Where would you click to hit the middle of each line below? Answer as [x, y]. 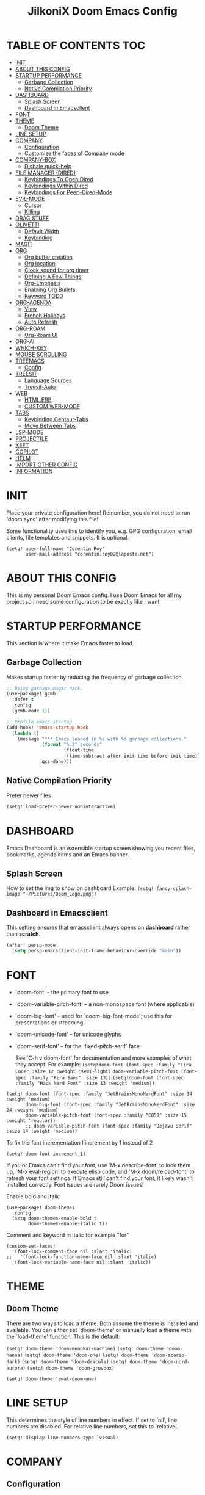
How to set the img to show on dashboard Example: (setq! [80, 888]
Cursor [33, 205]
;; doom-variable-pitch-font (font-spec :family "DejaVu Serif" [109, 1126]
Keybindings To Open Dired [59, 179]
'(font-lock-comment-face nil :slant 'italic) [72, 1251]
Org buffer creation [49, 257]
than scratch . [23, 934]
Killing [32, 211]
